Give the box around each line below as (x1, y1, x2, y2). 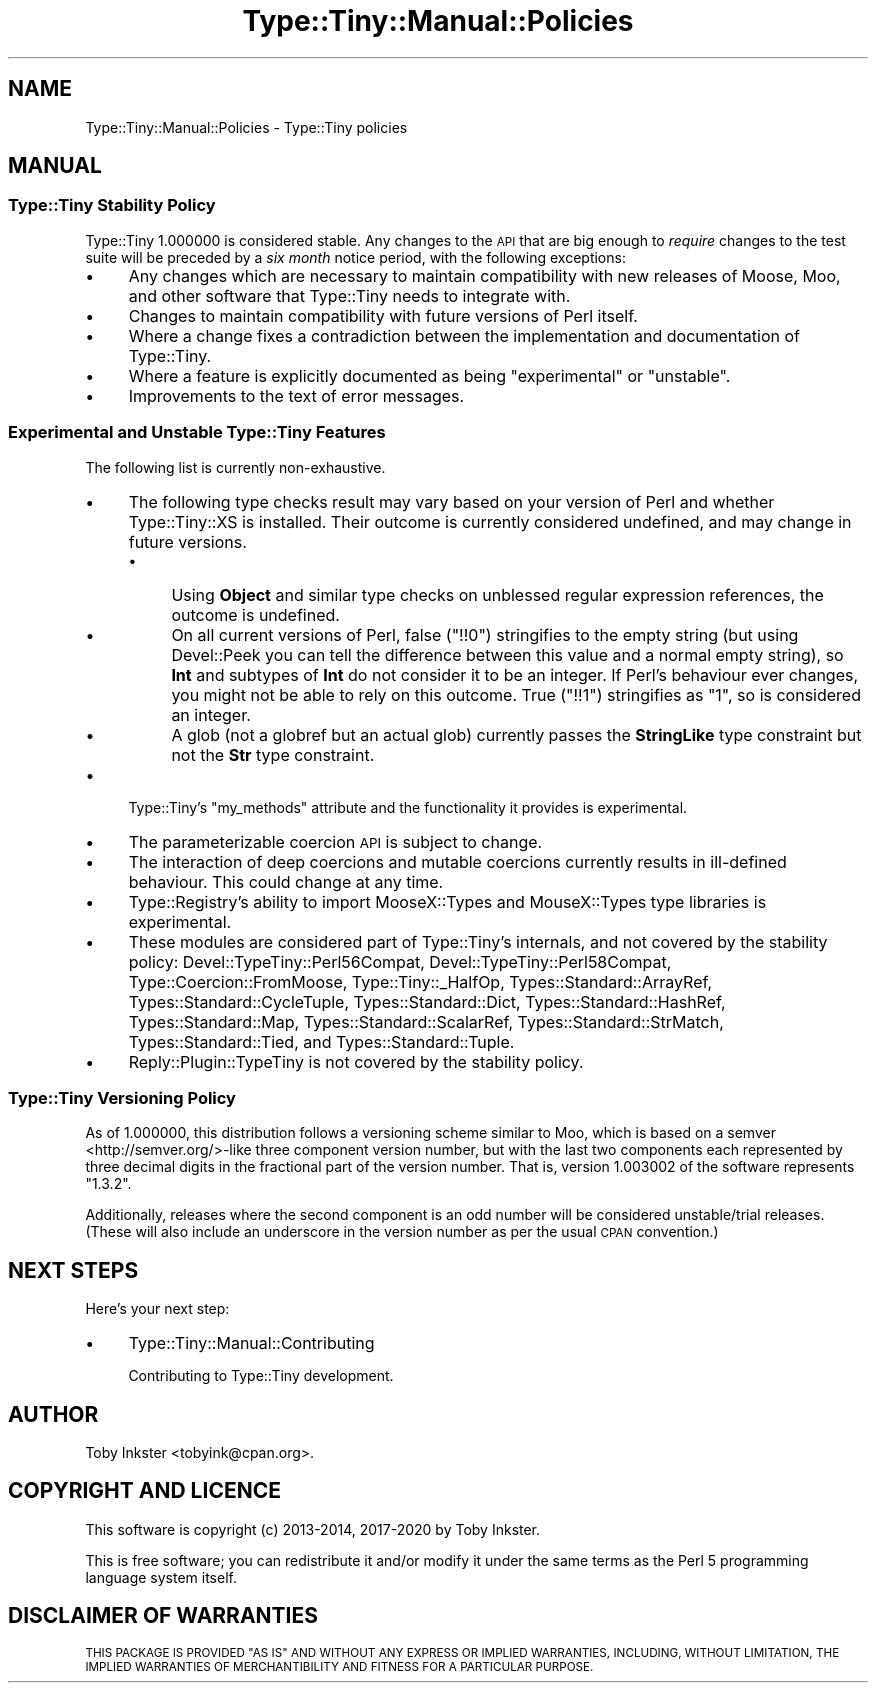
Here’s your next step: (85, 1300, 230, 1318)
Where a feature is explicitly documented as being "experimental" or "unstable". (128, 365, 731, 386)
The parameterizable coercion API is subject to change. (128, 831, 543, 852)
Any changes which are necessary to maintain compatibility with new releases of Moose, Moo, (128, 265, 841, 286)
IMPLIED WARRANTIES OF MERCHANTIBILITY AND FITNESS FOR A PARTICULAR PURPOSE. (85, 1659, 594, 1674)
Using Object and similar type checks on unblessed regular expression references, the (171, 584, 824, 605)
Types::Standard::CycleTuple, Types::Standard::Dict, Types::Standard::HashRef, (128, 991, 726, 1012)
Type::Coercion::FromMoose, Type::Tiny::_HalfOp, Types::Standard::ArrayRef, (128, 971, 713, 992)
